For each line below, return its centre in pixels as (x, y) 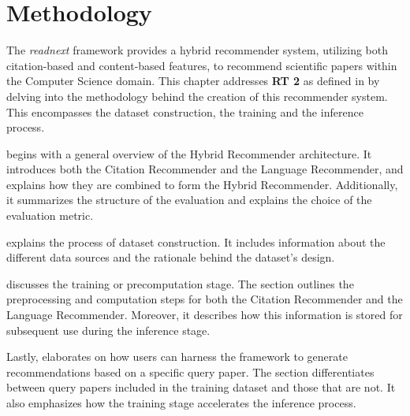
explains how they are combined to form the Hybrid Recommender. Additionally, (202, 184)
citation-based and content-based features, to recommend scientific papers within (202, 65)
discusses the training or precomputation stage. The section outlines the (180, 283)
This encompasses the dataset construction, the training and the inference (185, 111)
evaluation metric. (50, 215)
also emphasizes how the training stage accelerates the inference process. (181, 403)
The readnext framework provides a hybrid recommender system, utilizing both (197, 50)
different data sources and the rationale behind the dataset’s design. (171, 257)
